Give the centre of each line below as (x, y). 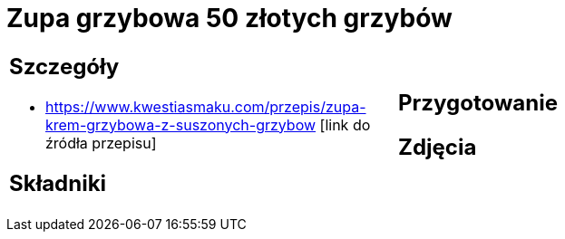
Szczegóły (64, 66)
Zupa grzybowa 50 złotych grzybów (229, 18)
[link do (345, 124)
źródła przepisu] (101, 143)
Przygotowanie (478, 102)
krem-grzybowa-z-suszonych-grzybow (181, 124)
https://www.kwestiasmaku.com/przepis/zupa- (206, 106)
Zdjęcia (438, 147)
